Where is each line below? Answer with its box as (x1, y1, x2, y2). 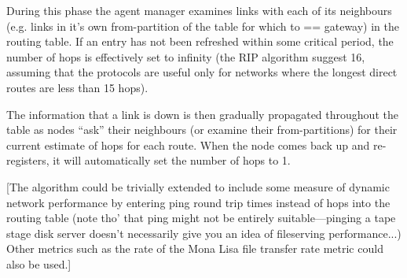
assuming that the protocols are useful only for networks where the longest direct (6, 64, 398, 80)
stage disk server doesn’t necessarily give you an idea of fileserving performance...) (6, 224, 401, 241)
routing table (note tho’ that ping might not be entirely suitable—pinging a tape (6, 209, 396, 226)
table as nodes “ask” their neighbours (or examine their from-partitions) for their (6, 121, 398, 138)
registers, (6, 152, 49, 169)
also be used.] (6, 255, 71, 272)
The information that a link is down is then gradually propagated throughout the (6, 106, 398, 122)
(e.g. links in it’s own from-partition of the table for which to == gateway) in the (6, 17, 400, 34)
